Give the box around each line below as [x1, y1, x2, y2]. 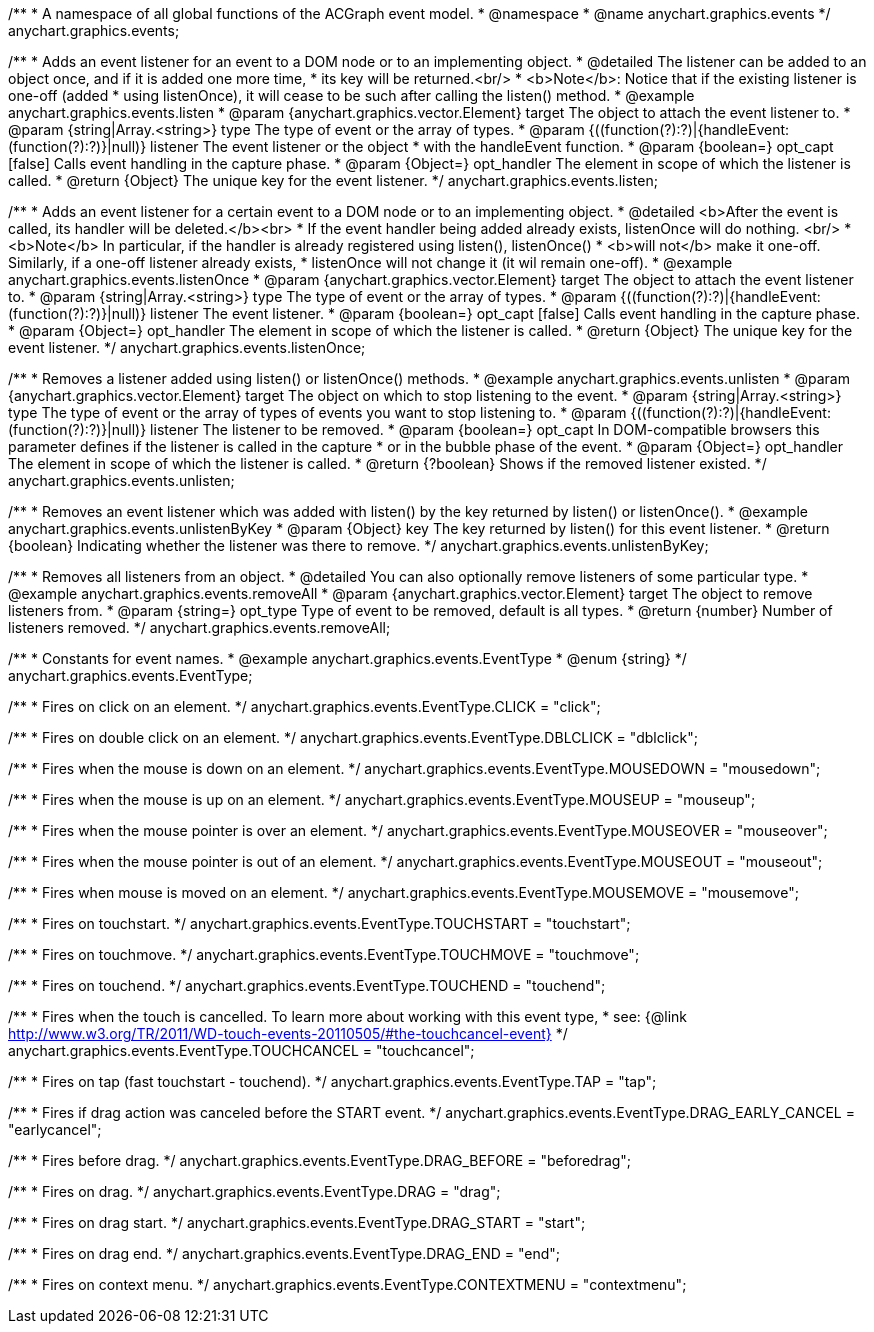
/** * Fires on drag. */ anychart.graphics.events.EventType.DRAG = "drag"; [8, 1183, 501, 1200]
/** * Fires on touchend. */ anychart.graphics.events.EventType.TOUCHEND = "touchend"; [8, 977, 606, 994]
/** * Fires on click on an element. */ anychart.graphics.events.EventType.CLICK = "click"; [8, 698, 601, 715]
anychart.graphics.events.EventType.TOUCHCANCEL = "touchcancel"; [8, 1042, 475, 1059]
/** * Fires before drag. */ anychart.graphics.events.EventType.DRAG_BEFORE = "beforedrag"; [8, 1152, 632, 1169]
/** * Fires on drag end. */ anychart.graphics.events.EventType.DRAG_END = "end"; [8, 1245, 561, 1262]
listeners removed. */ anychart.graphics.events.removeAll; [8, 619, 391, 636]
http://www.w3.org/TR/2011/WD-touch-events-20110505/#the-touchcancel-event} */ [8, 1025, 568, 1042]
